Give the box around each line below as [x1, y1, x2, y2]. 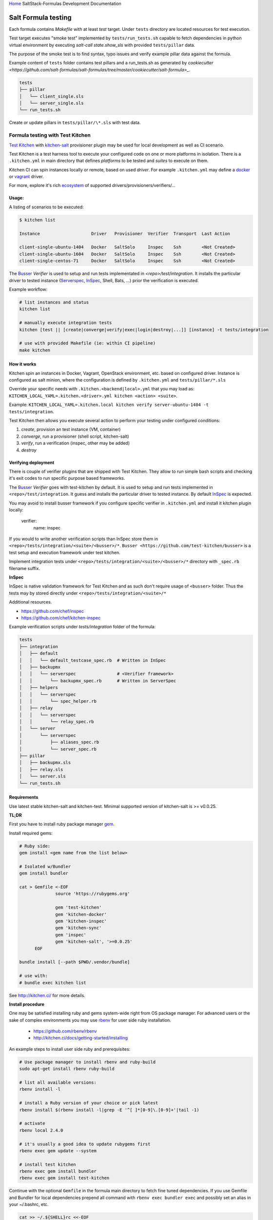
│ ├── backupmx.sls [19, 760, 71, 766]
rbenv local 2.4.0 [19, 1127, 63, 1133]
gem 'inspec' [55, 932, 86, 937]
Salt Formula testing [9, 13, 72, 21]
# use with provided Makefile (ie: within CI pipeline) [19, 341, 156, 346]
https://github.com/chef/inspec [21, 608, 84, 614]
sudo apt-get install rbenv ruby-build [19, 1066, 115, 1072]
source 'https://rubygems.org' [55, 891, 130, 896]
